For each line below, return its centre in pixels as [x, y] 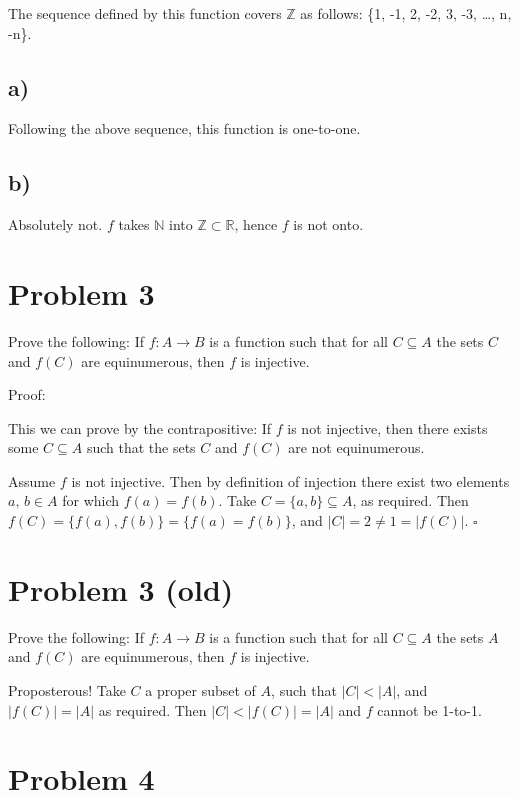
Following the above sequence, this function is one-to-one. [184, 128]
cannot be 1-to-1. [429, 709]
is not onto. [328, 224]
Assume [32, 480]
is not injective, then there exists [387, 427]
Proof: [27, 394]
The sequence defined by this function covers [145, 13]
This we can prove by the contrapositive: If [140, 427]
